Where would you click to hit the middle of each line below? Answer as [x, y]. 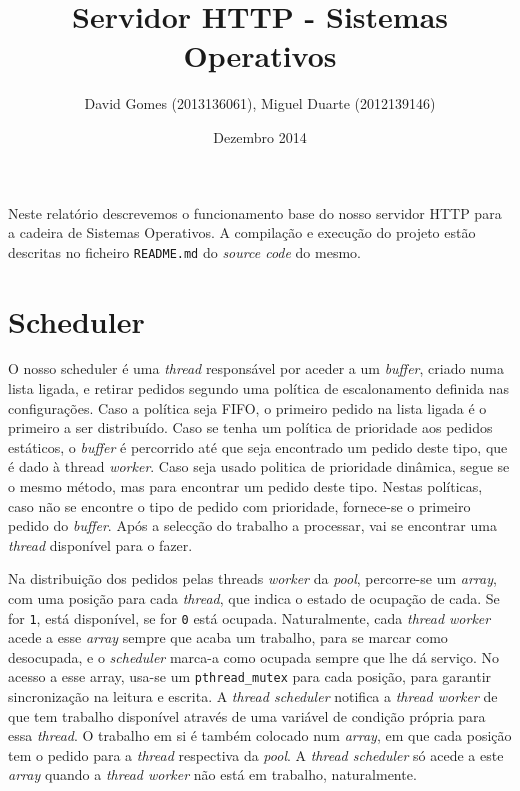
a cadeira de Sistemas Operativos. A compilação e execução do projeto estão [242, 232]
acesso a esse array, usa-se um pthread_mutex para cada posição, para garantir [250, 676]
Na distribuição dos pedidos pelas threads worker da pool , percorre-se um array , [252, 578]
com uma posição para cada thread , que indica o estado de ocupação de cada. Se [254, 598]
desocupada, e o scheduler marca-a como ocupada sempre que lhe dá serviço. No [254, 656]
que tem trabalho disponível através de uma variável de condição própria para [247, 715]
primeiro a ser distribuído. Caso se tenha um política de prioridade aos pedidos [250, 427]
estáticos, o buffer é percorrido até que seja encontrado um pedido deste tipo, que [258, 446]
